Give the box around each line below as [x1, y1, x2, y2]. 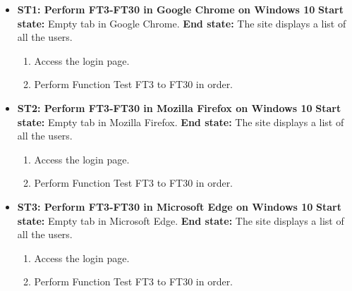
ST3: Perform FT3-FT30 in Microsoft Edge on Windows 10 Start [17, 199, 341, 213]
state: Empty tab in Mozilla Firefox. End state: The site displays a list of [17, 114, 344, 129]
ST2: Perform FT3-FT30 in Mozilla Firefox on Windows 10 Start [17, 100, 341, 115]
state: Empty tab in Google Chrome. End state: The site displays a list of [17, 16, 346, 30]
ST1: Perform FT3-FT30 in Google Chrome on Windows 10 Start [17, 2, 344, 16]
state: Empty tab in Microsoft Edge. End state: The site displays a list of [17, 213, 344, 228]
